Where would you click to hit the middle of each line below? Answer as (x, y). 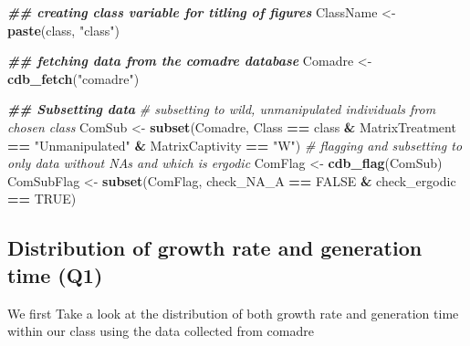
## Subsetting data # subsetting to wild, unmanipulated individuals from (222, 109)
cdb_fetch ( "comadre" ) (73, 78)
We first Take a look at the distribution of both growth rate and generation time (233, 313)
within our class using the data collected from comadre (161, 331)
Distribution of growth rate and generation (215, 248)
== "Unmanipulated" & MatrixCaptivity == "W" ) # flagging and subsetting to (235, 145)
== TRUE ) (42, 199)
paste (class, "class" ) (63, 30)
